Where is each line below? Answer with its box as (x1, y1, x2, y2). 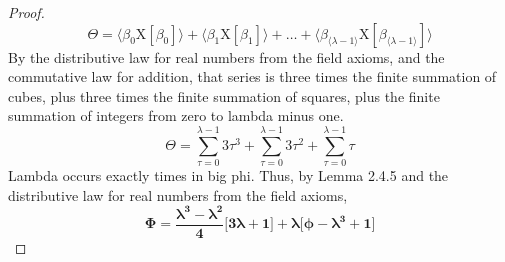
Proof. (8, 2, 45, 22)
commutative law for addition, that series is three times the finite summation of (8, 66, 497, 87)
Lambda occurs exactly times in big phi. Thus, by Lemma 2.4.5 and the (8, 165, 449, 186)
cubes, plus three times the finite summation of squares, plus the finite (8, 85, 440, 106)
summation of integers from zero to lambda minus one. (8, 105, 344, 126)
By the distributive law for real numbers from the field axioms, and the (8, 46, 445, 67)
